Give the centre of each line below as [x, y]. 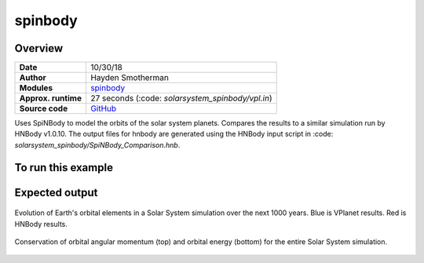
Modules [36, 88]
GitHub [104, 108]
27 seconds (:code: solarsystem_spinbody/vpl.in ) [181, 98]
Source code [44, 108]
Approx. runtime [51, 98]
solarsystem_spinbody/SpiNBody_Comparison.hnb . [97, 144]
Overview [39, 48]
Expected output [56, 192]
